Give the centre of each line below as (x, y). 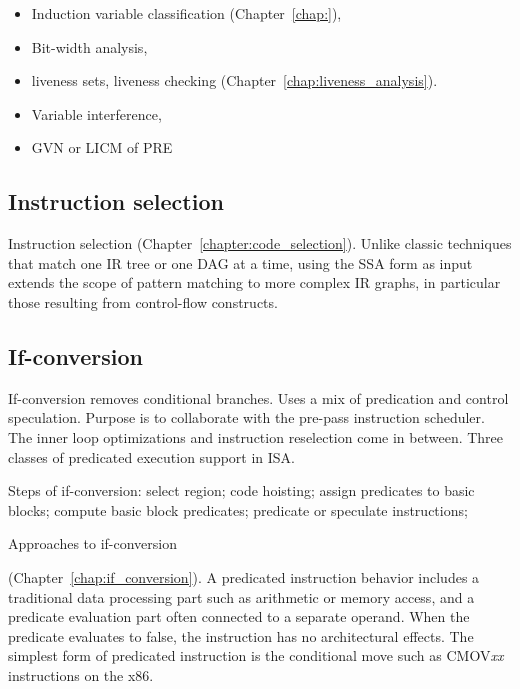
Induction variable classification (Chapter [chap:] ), (186, 13)
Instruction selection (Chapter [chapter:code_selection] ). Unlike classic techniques (260, 243)
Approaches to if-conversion (93, 543)
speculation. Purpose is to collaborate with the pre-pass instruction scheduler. (246, 417)
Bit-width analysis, (89, 46)
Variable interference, (96, 113)
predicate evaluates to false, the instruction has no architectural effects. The (241, 635)
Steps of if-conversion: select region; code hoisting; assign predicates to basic (241, 490)
